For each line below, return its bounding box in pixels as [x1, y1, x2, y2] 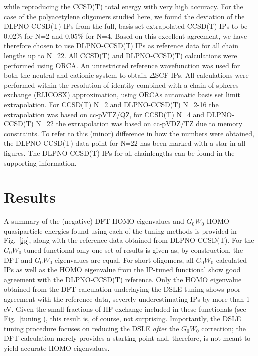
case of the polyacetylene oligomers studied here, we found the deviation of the [4, 11, 245, 21]
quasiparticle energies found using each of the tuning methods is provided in [4, 225, 237, 236]
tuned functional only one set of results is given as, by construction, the [24, 245, 243, 255]
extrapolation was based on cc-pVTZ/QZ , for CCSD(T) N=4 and [4, 109, 205, 119]
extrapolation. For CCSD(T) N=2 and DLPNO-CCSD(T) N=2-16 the [4, 99, 219, 109]
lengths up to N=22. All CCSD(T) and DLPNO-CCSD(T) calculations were [4, 50, 237, 60]
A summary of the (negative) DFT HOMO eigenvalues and [4, 216, 184, 226]
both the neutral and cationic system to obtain [4, 70, 147, 80]
